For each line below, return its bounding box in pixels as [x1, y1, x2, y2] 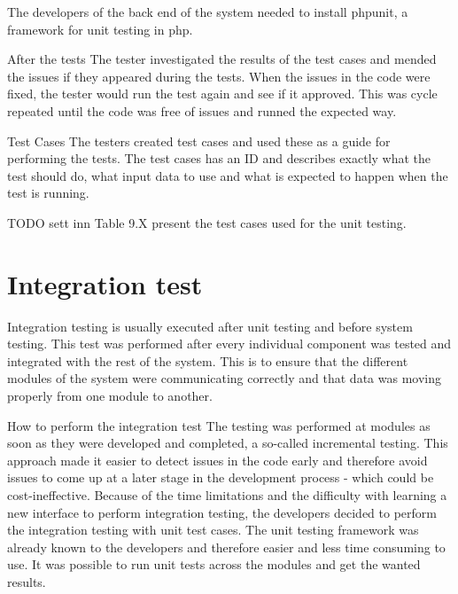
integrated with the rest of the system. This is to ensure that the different [7, 351, 408, 370]
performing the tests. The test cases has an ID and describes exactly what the [7, 149, 431, 168]
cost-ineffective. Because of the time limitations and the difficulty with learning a [7, 486, 447, 504]
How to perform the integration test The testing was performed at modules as [7, 416, 431, 434]
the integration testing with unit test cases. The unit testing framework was [7, 520, 419, 539]
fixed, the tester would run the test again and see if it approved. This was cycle [7, 84, 438, 103]
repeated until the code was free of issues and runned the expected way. [7, 101, 397, 120]
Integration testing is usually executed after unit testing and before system [7, 317, 413, 335]
